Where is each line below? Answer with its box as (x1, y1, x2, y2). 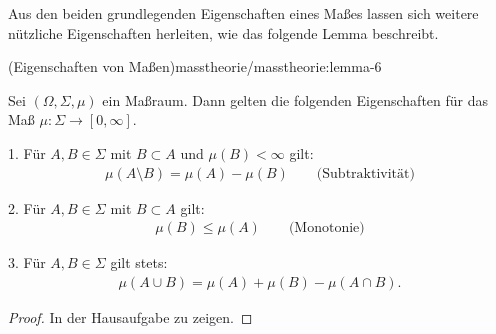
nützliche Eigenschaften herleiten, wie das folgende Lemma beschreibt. (8, 22, 439, 43)
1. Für (8, 142, 46, 163)
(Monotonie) (288, 221, 365, 236)
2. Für (8, 197, 46, 218)
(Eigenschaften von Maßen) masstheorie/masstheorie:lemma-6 (8, 56, 382, 77)
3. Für (8, 252, 46, 273)
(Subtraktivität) (316, 166, 415, 181)
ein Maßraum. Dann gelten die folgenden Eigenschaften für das (102, 89, 489, 110)
